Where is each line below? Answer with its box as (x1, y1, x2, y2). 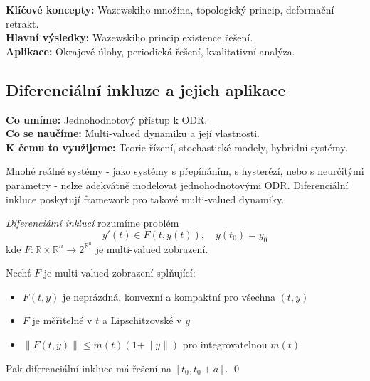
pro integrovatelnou (182, 336, 268, 351)
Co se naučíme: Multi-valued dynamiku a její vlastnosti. (6, 126, 260, 141)
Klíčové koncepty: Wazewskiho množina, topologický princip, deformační (6, 2, 334, 16)
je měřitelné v (32, 313, 92, 328)
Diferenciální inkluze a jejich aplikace (6, 78, 286, 100)
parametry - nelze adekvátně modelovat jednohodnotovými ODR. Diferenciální (6, 177, 349, 192)
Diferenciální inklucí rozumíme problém (6, 215, 179, 230)
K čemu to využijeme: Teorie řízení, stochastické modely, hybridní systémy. (6, 139, 348, 154)
